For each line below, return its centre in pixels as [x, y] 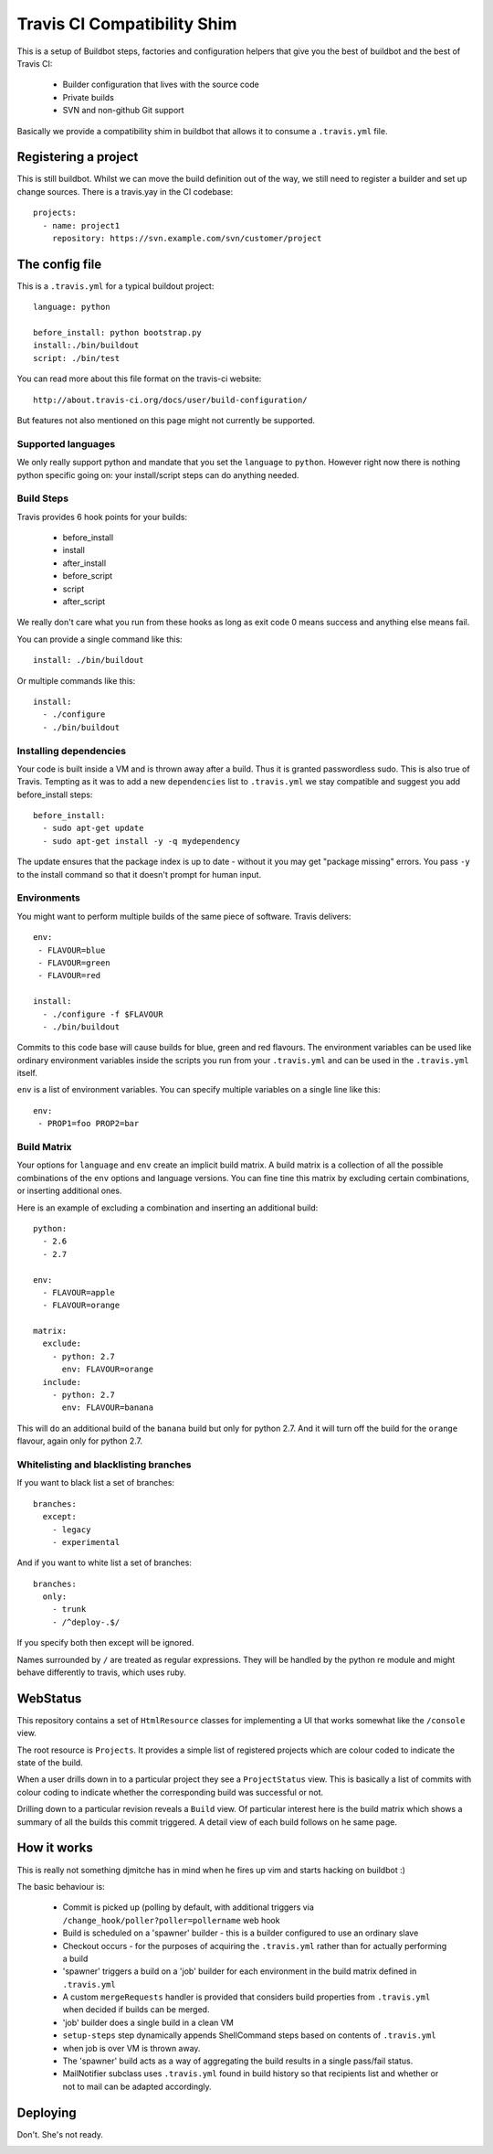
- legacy [71, 1530]
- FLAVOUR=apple [79, 1292]
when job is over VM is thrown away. [131, 2048]
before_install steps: [55, 794]
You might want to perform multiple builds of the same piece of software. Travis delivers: [184, 916]
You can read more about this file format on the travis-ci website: [139, 379]
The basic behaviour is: [61, 1886]
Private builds [88, 97]
